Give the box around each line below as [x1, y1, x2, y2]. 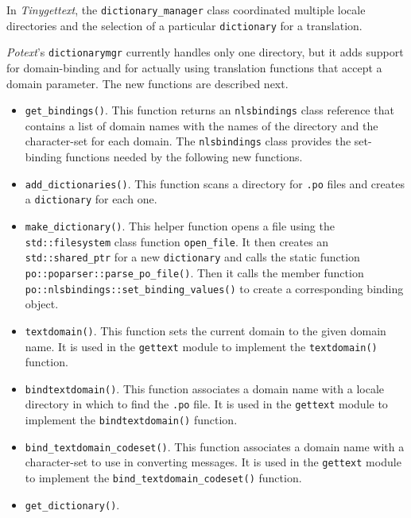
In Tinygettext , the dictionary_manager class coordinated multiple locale [6, 2, 366, 17]
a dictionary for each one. [25, 191, 157, 207]
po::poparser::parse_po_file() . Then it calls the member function [25, 264, 364, 280]
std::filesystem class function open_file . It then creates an [25, 233, 329, 249]
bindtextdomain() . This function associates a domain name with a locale [25, 380, 385, 396]
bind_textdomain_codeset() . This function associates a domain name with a [25, 438, 405, 454]
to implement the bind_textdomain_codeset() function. [25, 470, 302, 486]
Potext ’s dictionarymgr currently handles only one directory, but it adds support [6, 44, 404, 60]
